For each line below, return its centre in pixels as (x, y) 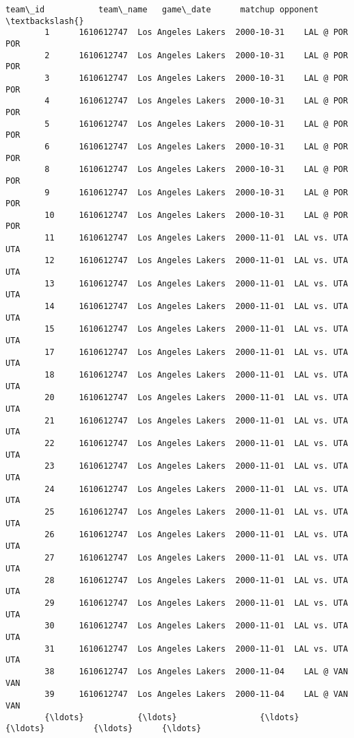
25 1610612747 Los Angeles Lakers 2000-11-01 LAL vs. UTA (196, 512)
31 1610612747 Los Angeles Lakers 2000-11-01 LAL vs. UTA (196, 649)
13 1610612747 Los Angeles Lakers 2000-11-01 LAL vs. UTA (196, 283)
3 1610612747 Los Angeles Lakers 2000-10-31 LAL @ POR (196, 78)
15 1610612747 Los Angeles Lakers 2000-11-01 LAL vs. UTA (196, 329)
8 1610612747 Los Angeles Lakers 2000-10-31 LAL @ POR (196, 170)
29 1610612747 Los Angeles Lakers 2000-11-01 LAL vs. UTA (196, 603)
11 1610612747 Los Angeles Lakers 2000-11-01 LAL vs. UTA (196, 238)
